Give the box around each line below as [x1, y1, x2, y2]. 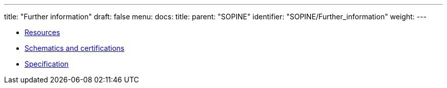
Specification [24, 60, 69, 68]
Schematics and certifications [24, 44, 125, 52]
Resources [24, 28, 60, 37]
